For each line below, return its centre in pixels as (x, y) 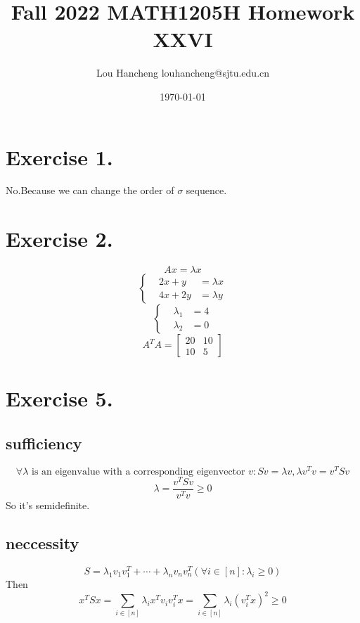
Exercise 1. (59, 156)
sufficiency (44, 443)
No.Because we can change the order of (90, 190)
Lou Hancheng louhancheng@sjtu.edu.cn (183, 73)
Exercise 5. (59, 398)
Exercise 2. (59, 239)
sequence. (206, 190)
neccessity (43, 542)
